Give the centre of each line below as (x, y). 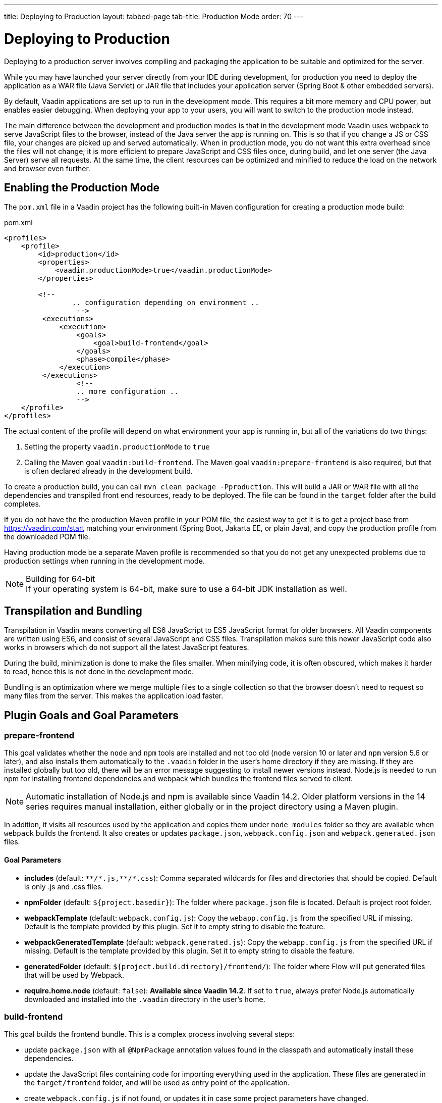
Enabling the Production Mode (82, 187)
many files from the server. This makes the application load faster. (114, 696)
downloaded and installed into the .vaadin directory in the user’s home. (145, 999)
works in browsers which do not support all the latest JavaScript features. (127, 647)
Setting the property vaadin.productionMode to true (117, 447)
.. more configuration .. (127, 392)
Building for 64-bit (61, 579)
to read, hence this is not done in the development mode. (99, 672)
